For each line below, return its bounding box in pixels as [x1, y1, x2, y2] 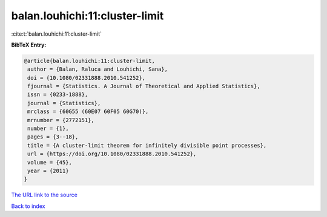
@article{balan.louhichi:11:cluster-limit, [24, 57, 156, 64]
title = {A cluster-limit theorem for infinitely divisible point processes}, [27, 142, 267, 149]
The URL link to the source [11, 191, 78, 199]
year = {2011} [27, 167, 69, 174]
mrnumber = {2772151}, [27, 117, 95, 123]
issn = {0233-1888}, [27, 91, 88, 98]
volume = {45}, [27, 159, 73, 166]
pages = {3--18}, [27, 134, 79, 140]
